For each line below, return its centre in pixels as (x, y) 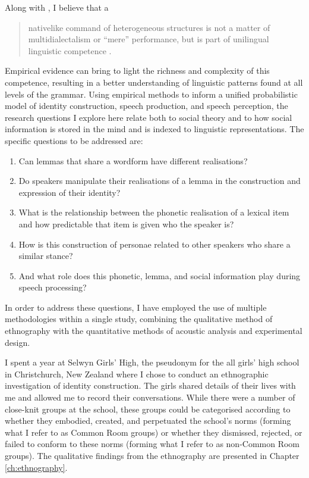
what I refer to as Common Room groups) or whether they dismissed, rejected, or (154, 432)
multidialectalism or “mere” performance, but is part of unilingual (149, 39)
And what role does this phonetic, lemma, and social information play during (160, 275)
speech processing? (53, 287)
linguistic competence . (70, 50)
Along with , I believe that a (57, 7)
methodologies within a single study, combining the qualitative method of (139, 319)
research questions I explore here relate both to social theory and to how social (149, 117)
